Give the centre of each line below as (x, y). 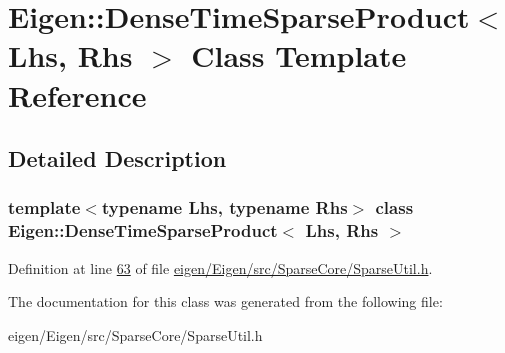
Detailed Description (117, 158)
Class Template (299, 55)
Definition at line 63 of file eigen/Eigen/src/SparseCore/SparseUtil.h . (220, 267)
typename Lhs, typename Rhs (224, 207)
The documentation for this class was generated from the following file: (225, 301)
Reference (77, 94)
